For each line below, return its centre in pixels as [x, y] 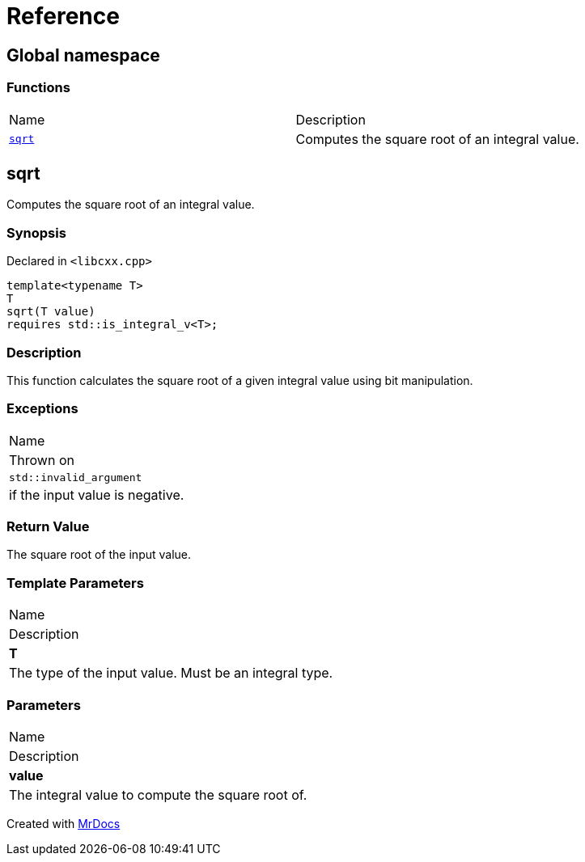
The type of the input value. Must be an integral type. [171, 673]
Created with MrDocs [64, 823]
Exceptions [42, 409]
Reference [63, 16]
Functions [38, 88]
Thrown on [42, 460]
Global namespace [83, 55]
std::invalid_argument [76, 477]
